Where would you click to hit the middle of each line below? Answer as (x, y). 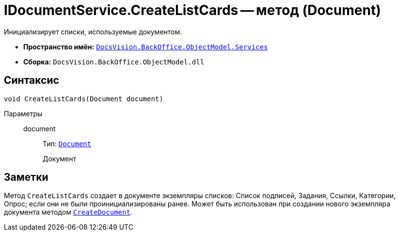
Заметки (26, 177)
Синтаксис (32, 80)
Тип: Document (67, 143)
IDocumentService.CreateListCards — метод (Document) (192, 10)
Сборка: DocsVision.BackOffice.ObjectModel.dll (114, 62)
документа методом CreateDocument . (68, 212)
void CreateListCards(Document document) (84, 99)
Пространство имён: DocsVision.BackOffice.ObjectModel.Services (146, 47)
